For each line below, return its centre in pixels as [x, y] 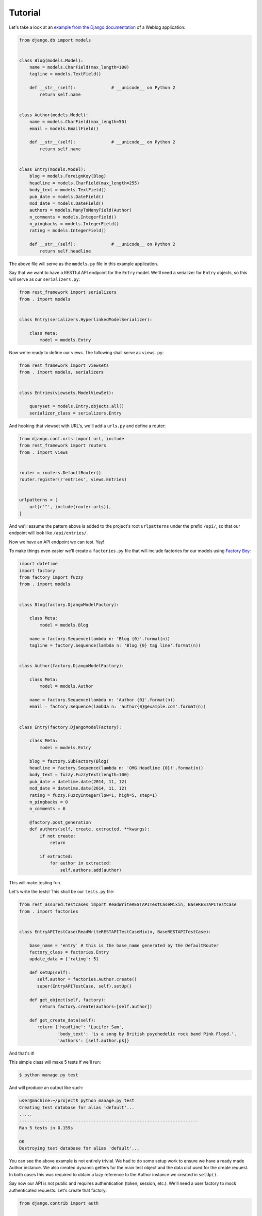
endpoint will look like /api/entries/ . [49, 533]
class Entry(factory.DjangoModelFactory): [70, 727]
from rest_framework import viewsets [64, 366]
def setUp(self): [50, 973]
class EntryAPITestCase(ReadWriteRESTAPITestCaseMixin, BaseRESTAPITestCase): [115, 932]
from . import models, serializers [61, 372]
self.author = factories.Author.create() [87, 979]
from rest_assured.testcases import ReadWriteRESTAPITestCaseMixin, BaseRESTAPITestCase [128, 904]
